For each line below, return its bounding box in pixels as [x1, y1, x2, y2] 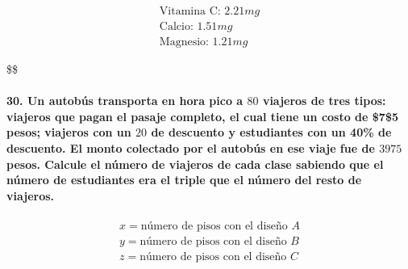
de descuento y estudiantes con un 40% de [151, 124, 392, 141]
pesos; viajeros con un [6, 124, 131, 141]
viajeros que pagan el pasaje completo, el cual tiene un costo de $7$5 [6, 107, 398, 124]
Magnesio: [159, 36, 209, 48]
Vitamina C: [159, 6, 221, 18]
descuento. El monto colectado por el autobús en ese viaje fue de [6, 140, 375, 157]
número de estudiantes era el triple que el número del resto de [6, 171, 362, 188]
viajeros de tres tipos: [262, 92, 386, 109]
